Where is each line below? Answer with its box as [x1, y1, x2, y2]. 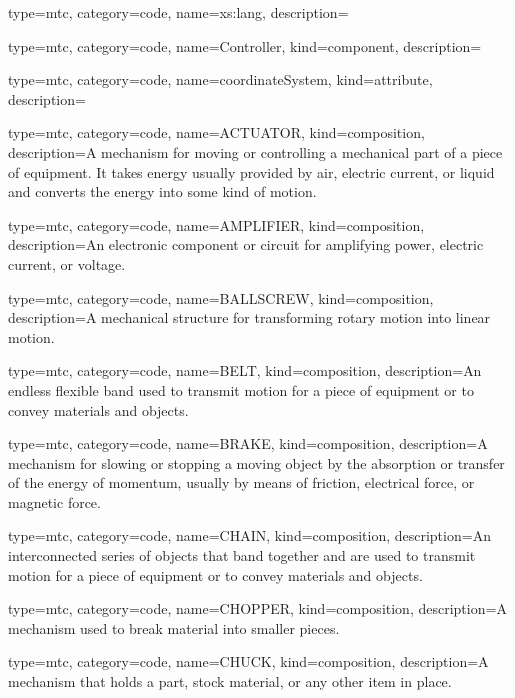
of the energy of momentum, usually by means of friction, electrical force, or [8, 472, 475, 493]
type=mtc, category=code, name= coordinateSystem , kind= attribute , [8, 69, 433, 90]
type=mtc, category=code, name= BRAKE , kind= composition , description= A [8, 433, 488, 454]
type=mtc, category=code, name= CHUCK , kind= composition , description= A [8, 651, 489, 672]
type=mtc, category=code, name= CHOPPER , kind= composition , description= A [8, 598, 507, 619]
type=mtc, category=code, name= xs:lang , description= [8, 2, 349, 22]
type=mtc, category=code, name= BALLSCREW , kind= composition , [8, 287, 434, 308]
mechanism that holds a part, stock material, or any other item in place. [8, 671, 452, 692]
